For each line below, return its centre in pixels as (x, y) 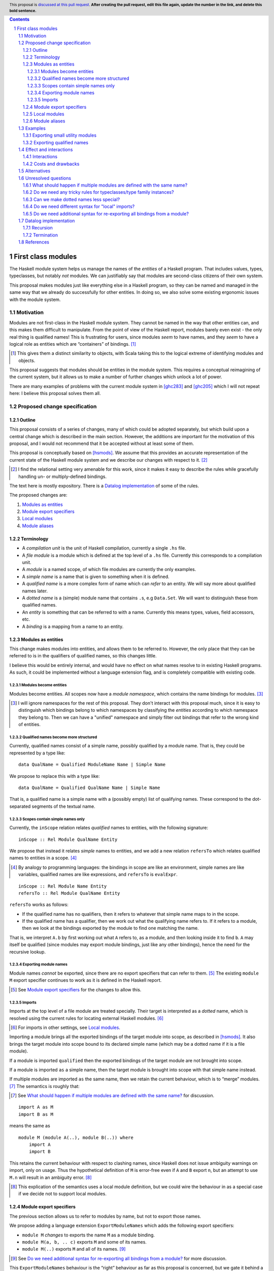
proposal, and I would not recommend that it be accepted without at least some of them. (102, 443)
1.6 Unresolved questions (45, 178)
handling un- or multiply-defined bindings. (63, 476)
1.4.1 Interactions (40, 157)
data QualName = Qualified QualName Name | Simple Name (89, 788)
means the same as (30, 1126)
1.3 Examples (32, 128)
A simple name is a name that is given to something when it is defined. (96, 577)
